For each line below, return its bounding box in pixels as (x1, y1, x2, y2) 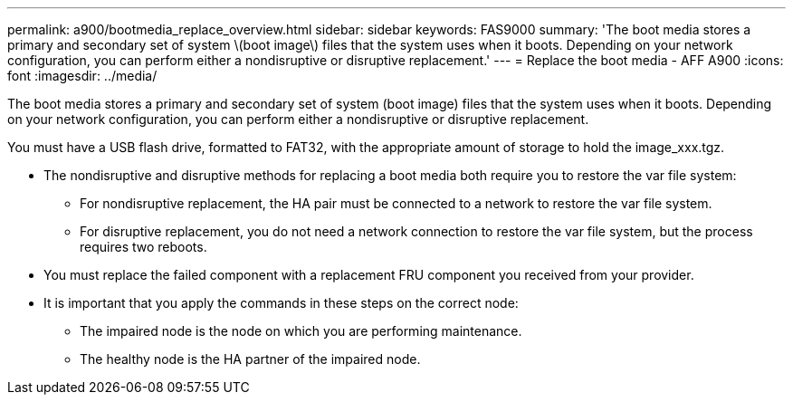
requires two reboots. (80, 239, 207, 254)
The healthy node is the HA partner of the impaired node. (80, 351, 421, 367)
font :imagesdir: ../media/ (7, 68, 158, 83)
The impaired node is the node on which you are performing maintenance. (80, 323, 522, 339)
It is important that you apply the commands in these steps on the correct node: (43, 295, 519, 311)
